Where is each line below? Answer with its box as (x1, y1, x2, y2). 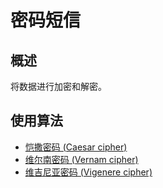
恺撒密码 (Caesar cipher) (24, 141, 128, 153)
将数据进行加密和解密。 (10, 81, 107, 92)
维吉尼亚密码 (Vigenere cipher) (24, 166, 153, 178)
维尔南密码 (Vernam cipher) (24, 153, 139, 165)
